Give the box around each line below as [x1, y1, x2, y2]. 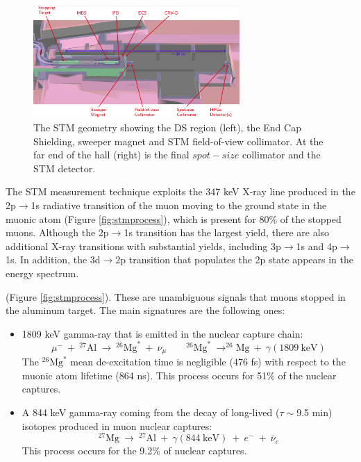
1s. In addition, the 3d [6, 252, 101, 267]
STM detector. [33, 160, 96, 175]
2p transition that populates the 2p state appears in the [115, 252, 353, 267]
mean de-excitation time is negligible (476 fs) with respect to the [70, 354, 346, 369]
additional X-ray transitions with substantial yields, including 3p [6, 238, 281, 253]
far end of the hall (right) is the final [33, 147, 190, 162]
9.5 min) [296, 405, 333, 420]
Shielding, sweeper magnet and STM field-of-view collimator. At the [33, 133, 324, 148]
